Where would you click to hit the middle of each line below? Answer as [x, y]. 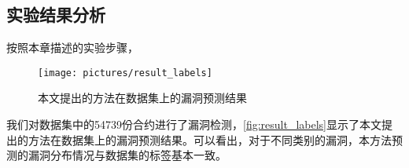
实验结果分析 [56, 15]
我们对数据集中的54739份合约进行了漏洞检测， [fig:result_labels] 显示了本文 [194, 124]
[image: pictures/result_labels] [125, 73]
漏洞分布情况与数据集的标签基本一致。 [127, 155]
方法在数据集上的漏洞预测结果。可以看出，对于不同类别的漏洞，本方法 [210, 139]
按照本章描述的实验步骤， [72, 47]
